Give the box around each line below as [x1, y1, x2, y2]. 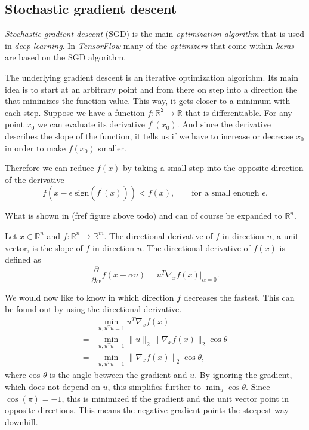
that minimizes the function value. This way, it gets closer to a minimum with [5, 94, 291, 107]
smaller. [98, 141, 126, 154]
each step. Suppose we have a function [5, 106, 145, 118]
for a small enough [191, 189, 259, 198]
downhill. [5, 415, 38, 428]
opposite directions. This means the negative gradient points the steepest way [5, 404, 289, 416]
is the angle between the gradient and [50, 368, 187, 381]
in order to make [5, 141, 66, 154]
